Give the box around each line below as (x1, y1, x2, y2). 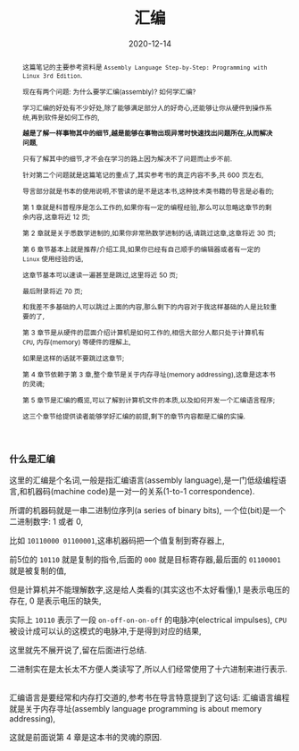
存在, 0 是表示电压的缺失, (9, 595, 102, 606)
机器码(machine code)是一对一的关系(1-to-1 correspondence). (27, 486, 255, 497)
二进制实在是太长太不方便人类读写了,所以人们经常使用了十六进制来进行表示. (9, 663, 288, 675)
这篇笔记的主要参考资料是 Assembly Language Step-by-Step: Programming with (21, 62, 268, 72)
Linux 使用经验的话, (21, 254, 84, 264)
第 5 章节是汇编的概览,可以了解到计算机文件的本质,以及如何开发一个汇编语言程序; (21, 395, 276, 405)
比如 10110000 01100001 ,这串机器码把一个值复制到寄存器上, (9, 536, 225, 546)
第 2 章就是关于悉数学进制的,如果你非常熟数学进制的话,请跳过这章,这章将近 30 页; (21, 228, 277, 238)
